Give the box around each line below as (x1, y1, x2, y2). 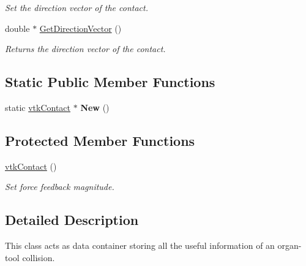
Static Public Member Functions (5, 72, 215, 91)
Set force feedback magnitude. (5, 180, 114, 193)
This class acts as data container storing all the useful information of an (5, 239, 275, 252)
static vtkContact (5, 101, 71, 113)
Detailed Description (5, 210, 139, 229)
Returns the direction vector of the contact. (5, 42, 166, 55)
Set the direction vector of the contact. (5, 1, 148, 13)
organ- (277, 239, 302, 252)
